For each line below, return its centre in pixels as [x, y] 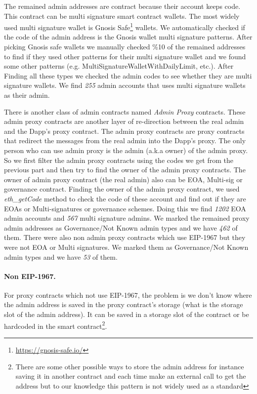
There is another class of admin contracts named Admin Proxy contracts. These [125, 111]
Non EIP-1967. [30, 276]
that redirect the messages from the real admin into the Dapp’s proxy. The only [125, 140]
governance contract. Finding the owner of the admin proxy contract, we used [122, 189]
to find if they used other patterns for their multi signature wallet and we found [125, 56]
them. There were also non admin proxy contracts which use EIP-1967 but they [125, 237]
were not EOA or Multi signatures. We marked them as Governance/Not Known [126, 247]
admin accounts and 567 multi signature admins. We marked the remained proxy [127, 218]
